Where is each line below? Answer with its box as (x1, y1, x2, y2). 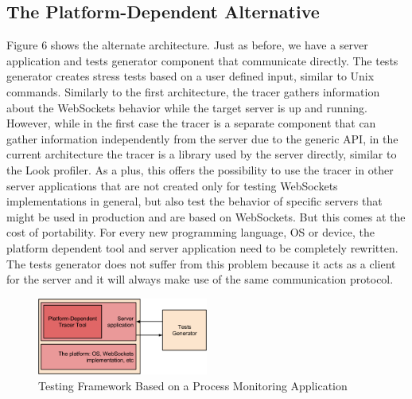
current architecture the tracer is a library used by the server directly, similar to (6, 146, 397, 162)
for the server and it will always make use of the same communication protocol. (6, 271, 394, 288)
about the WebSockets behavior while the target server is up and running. (6, 99, 367, 115)
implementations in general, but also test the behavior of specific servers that (6, 193, 383, 209)
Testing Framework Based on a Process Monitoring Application (38, 377, 348, 393)
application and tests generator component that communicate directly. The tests (6, 52, 398, 68)
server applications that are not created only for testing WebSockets (6, 177, 338, 194)
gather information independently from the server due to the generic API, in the (6, 130, 398, 147)
